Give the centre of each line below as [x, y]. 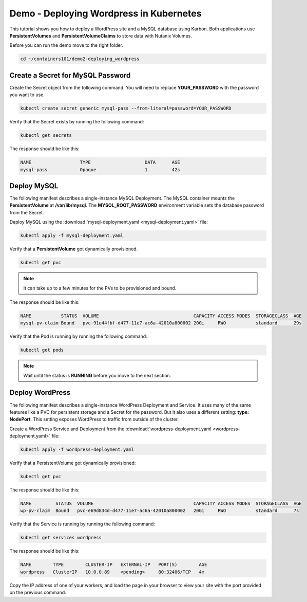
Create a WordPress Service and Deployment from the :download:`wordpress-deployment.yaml [110, 429]
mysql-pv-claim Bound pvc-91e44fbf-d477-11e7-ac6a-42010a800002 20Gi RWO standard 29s [161, 323]
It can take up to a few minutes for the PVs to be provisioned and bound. [100, 288]
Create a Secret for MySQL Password [70, 75]
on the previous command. [38, 592]
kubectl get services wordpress [61, 538]
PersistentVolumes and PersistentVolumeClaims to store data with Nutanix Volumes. [101, 35]
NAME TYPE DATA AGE [100, 162]
